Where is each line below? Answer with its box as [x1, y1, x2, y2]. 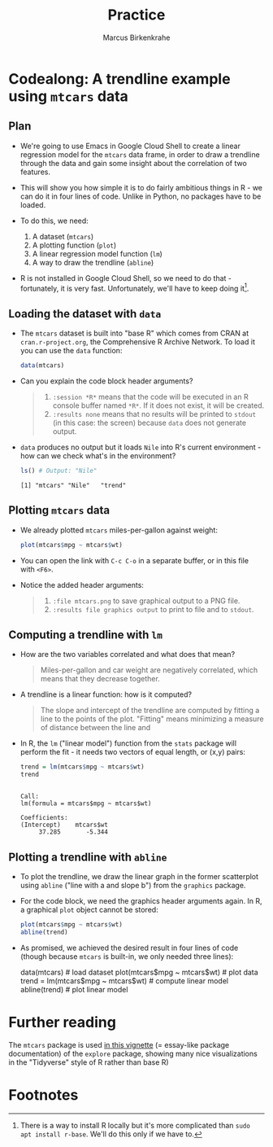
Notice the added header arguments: [19, 580, 145, 589]
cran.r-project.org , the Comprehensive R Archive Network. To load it [19, 337, 256, 347]
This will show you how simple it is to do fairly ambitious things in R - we [19, 182, 262, 192]
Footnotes [8, 1085, 79, 1104]
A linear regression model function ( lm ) [32, 248, 162, 258]
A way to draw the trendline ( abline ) [32, 257, 154, 267]
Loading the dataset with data [8, 307, 162, 321]
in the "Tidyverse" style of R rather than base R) [8, 1057, 169, 1067]
